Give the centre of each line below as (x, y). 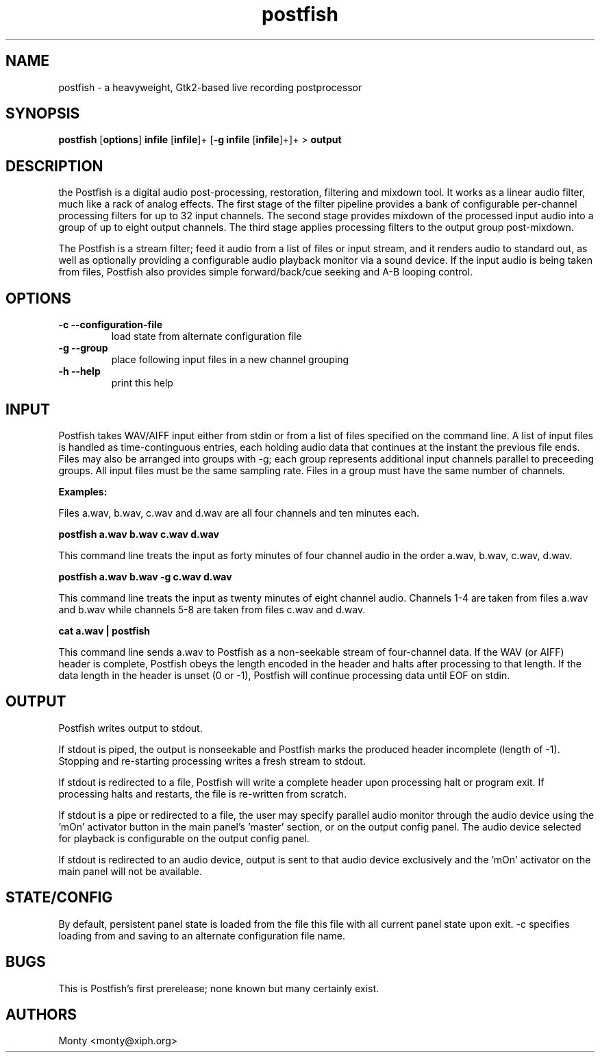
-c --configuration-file (111, 325)
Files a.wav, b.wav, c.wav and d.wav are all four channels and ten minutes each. (239, 513)
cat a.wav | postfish (104, 630)
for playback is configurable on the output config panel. (184, 838)
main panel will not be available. (130, 871)
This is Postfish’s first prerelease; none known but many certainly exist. (219, 988)
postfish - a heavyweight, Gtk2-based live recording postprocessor (210, 87)
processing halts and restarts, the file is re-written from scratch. (203, 793)
